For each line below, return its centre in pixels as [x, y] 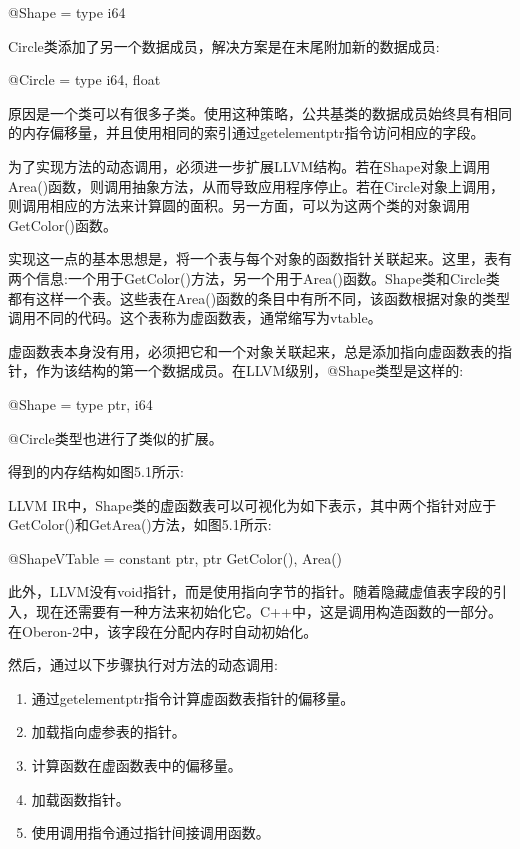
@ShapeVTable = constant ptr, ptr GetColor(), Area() [175, 557]
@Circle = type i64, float [84, 79]
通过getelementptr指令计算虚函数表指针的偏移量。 [193, 697]
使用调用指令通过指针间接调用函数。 [150, 832]
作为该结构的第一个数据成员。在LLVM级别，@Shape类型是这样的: [249, 370]
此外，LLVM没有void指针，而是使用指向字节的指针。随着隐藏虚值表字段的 [250, 591]
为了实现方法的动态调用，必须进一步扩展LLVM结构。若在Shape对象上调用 [249, 165]
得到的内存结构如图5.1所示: [96, 471]
